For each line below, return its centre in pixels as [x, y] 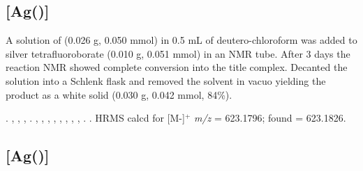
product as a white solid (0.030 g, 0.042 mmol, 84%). [119, 94]
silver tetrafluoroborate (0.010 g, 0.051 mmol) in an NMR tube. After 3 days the [178, 53]
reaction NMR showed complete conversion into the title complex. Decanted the [177, 67]
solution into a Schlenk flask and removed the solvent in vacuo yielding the [166, 80]
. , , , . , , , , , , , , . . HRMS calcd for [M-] [95, 118]
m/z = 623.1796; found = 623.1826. [270, 118]
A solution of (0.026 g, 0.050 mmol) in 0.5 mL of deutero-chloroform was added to [181, 40]
